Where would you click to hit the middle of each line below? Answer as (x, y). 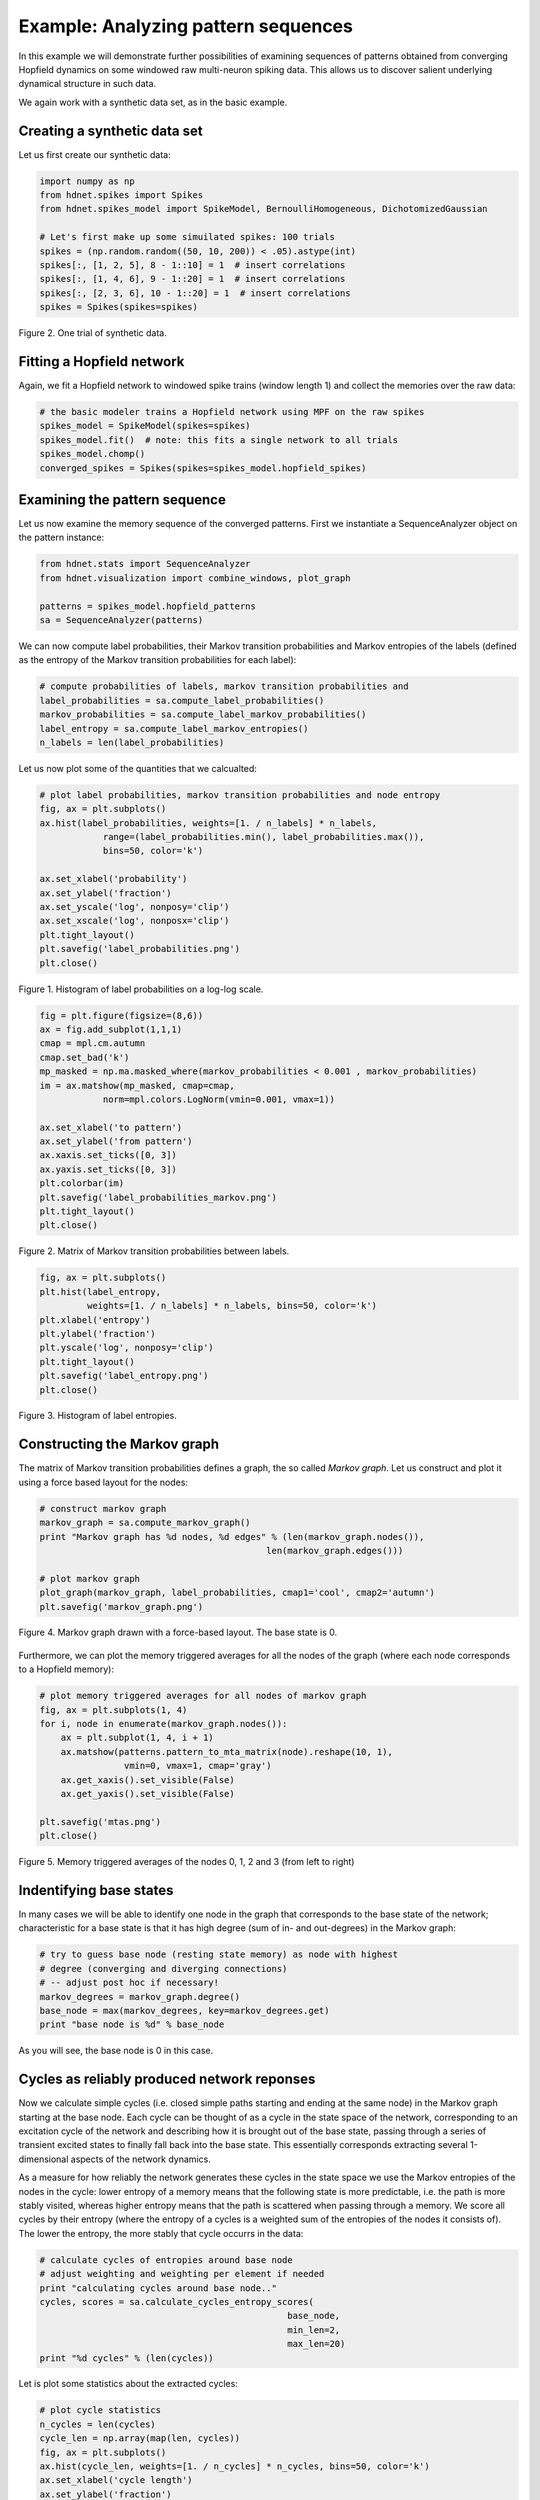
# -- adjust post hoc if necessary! (129, 1983)
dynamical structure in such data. (87, 84)
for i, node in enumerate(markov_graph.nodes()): (163, 1724)
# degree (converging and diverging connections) (163, 1968)
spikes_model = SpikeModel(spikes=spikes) (145, 426)
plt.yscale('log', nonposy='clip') (126, 1348)
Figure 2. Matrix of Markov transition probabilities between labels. (154, 1251)
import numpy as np (87, 181)
